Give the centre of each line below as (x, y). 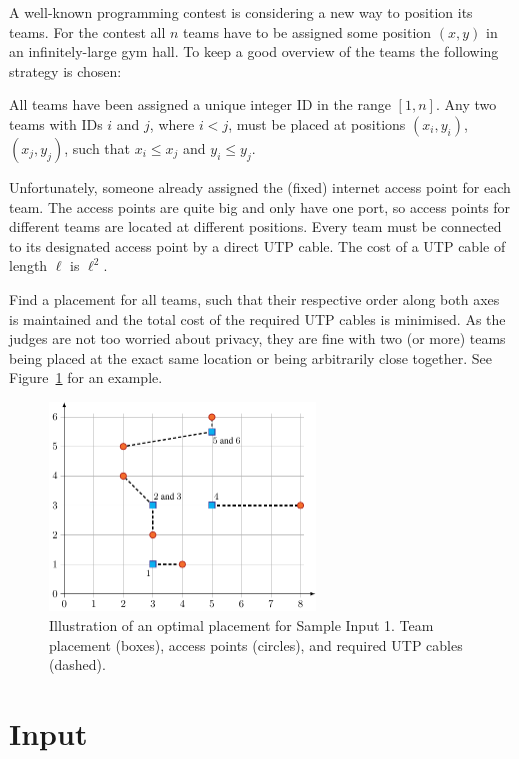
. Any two (466, 104)
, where (172, 123)
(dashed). (77, 664)
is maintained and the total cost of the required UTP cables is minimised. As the (257, 318)
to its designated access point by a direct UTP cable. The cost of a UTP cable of (257, 245)
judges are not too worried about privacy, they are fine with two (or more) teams (257, 338)
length (28, 265)
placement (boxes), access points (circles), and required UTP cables (256, 644)
